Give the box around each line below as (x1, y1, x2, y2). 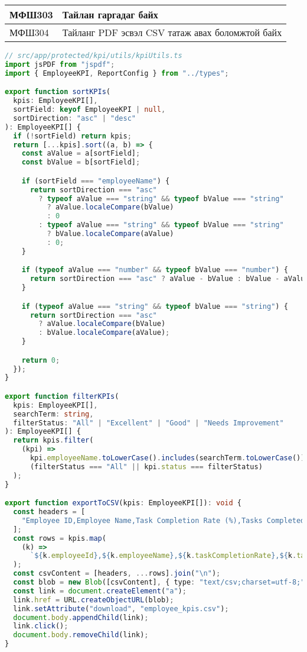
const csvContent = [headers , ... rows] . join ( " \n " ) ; (13, 569, 221, 578)
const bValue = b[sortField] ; (21, 158, 141, 167)
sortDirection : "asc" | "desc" (13, 114, 136, 122)
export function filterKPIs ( (5, 392, 119, 401)
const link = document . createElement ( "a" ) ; (13, 586, 187, 595)
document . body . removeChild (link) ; (13, 631, 149, 640)
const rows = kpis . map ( (13, 534, 106, 543)
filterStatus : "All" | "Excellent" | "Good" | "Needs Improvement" (13, 418, 284, 427)
